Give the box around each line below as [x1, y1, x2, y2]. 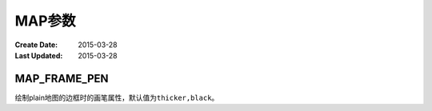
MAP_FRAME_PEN [14, 72, 109, 85]
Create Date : [14, 40, 58, 50]
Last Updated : [14, 50, 63, 60]
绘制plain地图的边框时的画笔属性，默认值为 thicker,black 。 [14, 93, 219, 102]
